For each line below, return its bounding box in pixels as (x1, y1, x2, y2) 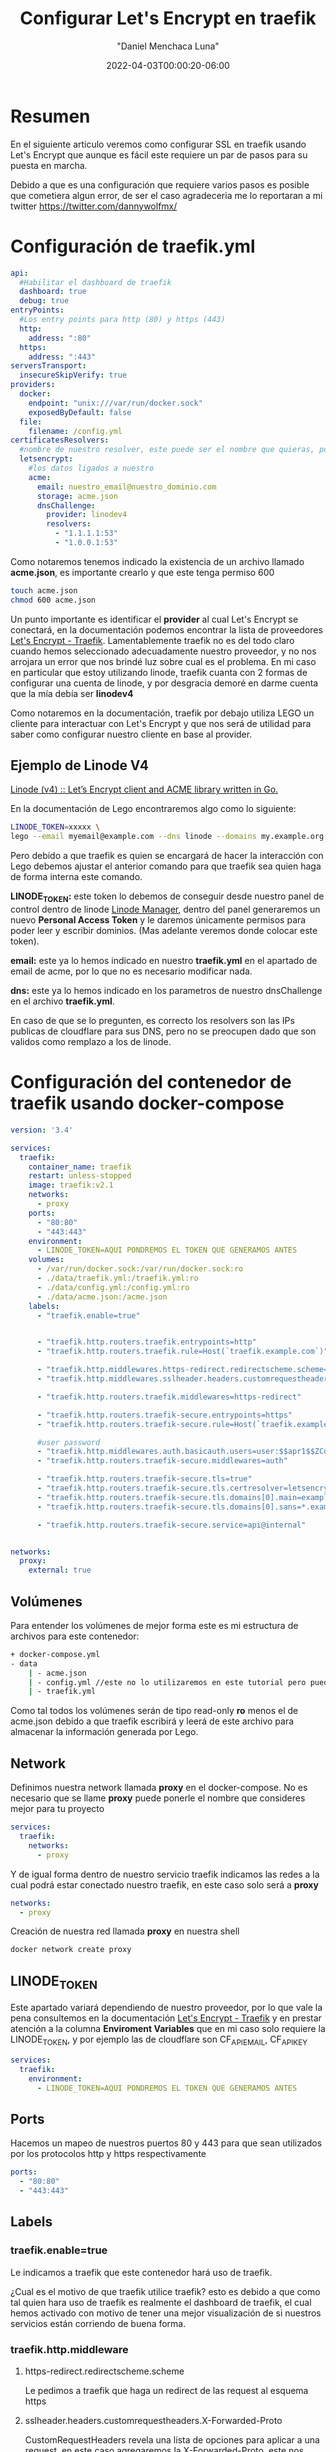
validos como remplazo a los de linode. (10, 1035, 172, 1047)
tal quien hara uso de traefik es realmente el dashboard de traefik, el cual (10, 2296, 312, 2308)
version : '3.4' (10, 1125, 74, 1135)
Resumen (10, 105, 91, 127)
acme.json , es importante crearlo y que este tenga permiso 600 (10, 566, 275, 578)
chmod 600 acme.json (10, 595, 97, 605)
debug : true (19, 296, 70, 306)
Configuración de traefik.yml (10, 235, 256, 257)
